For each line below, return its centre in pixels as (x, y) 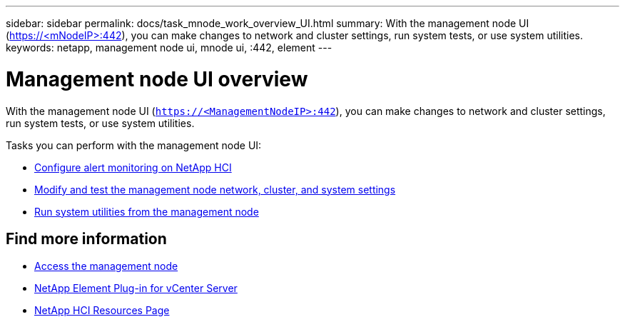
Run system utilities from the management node (147, 211)
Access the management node (106, 266)
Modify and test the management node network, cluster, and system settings (215, 189)
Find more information (86, 238)
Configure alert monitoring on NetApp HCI (133, 167)
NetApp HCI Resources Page (102, 311)
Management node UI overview (157, 79)
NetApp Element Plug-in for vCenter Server (136, 288)
